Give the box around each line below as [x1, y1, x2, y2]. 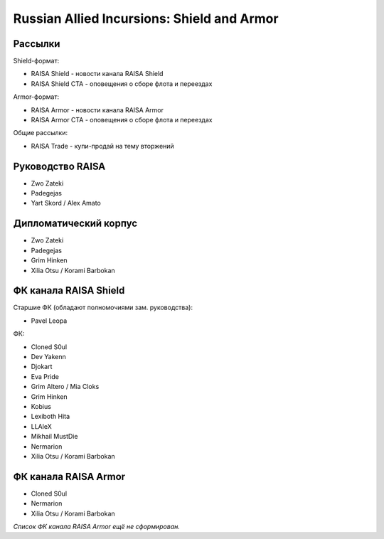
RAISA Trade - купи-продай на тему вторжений [31, 142, 174, 150]
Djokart [31, 363, 53, 371]
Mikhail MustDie [31, 432, 78, 441]
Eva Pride [31, 372, 60, 380]
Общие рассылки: [13, 129, 68, 137]
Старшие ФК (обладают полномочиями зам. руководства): [13, 303, 193, 312]
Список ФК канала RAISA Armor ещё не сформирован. [13, 523, 181, 531]
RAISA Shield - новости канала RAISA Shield [31, 70, 164, 78]
